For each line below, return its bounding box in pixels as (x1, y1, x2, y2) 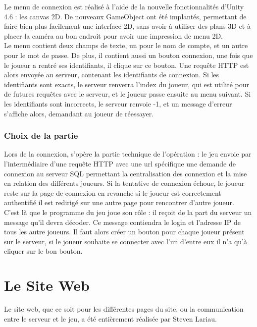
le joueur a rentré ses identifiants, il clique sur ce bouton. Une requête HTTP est (4, 59, 249, 70)
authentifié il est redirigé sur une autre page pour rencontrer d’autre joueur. (4, 197, 234, 208)
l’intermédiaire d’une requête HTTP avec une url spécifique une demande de (4, 158, 236, 168)
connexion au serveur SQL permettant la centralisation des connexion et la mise (4, 168, 247, 178)
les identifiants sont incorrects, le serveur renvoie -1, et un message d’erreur (4, 98, 232, 109)
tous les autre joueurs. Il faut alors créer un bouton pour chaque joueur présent (4, 226, 245, 237)
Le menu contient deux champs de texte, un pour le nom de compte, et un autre (4, 40, 248, 51)
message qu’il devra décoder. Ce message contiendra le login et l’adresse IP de (4, 217, 241, 227)
